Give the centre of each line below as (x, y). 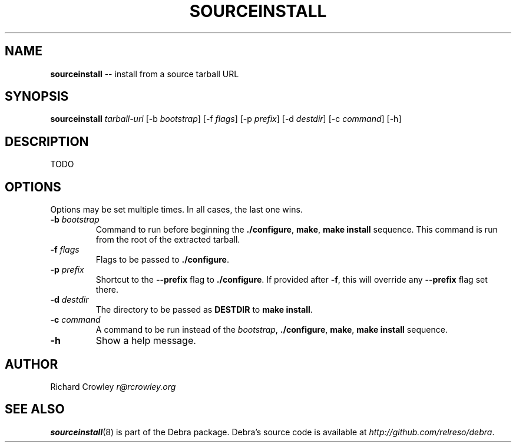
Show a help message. (146, 341)
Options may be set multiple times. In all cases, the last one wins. (176, 210)
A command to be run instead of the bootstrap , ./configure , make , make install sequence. (272, 330)
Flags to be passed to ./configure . (162, 260)
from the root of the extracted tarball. (168, 240)
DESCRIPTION (47, 141)
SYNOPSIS (37, 97)
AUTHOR (32, 364)
